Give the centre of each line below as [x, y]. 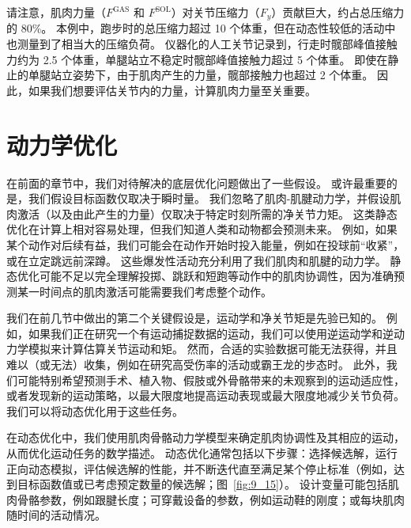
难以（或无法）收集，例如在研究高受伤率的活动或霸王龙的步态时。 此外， [196, 365]
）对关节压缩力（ [215, 12]
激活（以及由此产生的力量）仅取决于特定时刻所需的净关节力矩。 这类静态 [207, 213]
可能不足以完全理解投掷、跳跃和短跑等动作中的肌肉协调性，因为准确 [216, 276]
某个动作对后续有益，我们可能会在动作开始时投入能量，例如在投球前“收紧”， [205, 244]
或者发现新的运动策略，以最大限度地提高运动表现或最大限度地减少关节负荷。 [205, 395]
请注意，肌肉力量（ [56, 12]
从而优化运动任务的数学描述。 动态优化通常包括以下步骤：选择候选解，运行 [202, 453]
